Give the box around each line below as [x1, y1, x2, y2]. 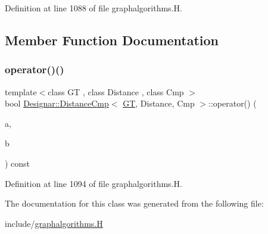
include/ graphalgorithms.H [5, 217, 103, 229]
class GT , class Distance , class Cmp [48, 85, 184, 98]
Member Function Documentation [5, 30, 219, 49]
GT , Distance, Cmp [123, 97, 195, 110]
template [5, 85, 37, 98]
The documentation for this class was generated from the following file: [5, 197, 264, 210]
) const [5, 157, 30, 169]
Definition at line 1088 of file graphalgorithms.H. [5, 2, 182, 14]
